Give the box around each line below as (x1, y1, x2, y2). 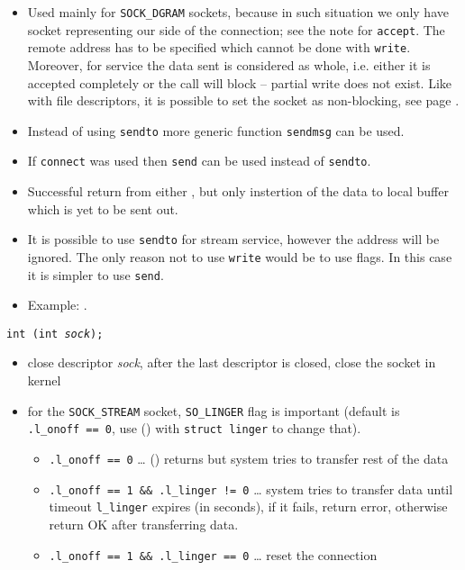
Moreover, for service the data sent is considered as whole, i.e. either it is (27, 55, 431, 74)
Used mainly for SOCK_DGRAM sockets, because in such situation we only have (27, 3, 449, 21)
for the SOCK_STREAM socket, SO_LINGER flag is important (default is (27, 401, 400, 420)
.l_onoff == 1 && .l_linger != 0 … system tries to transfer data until (49, 479, 453, 498)
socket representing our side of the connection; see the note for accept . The (27, 20, 445, 39)
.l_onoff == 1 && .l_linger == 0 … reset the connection (49, 545, 378, 564)
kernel (27, 371, 61, 390)
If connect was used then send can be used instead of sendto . (27, 151, 371, 170)
